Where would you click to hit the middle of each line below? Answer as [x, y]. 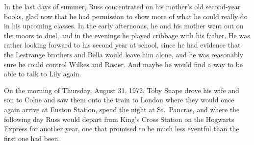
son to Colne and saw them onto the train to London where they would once [119, 100]
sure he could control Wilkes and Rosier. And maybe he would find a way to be [124, 64]
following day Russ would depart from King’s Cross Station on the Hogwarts [119, 119]
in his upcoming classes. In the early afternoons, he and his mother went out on [124, 26]
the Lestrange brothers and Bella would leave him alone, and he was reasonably [124, 54]
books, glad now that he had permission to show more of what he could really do [126, 16]
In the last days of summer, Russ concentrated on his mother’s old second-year [122, 6]
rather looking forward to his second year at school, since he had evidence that [122, 45]
